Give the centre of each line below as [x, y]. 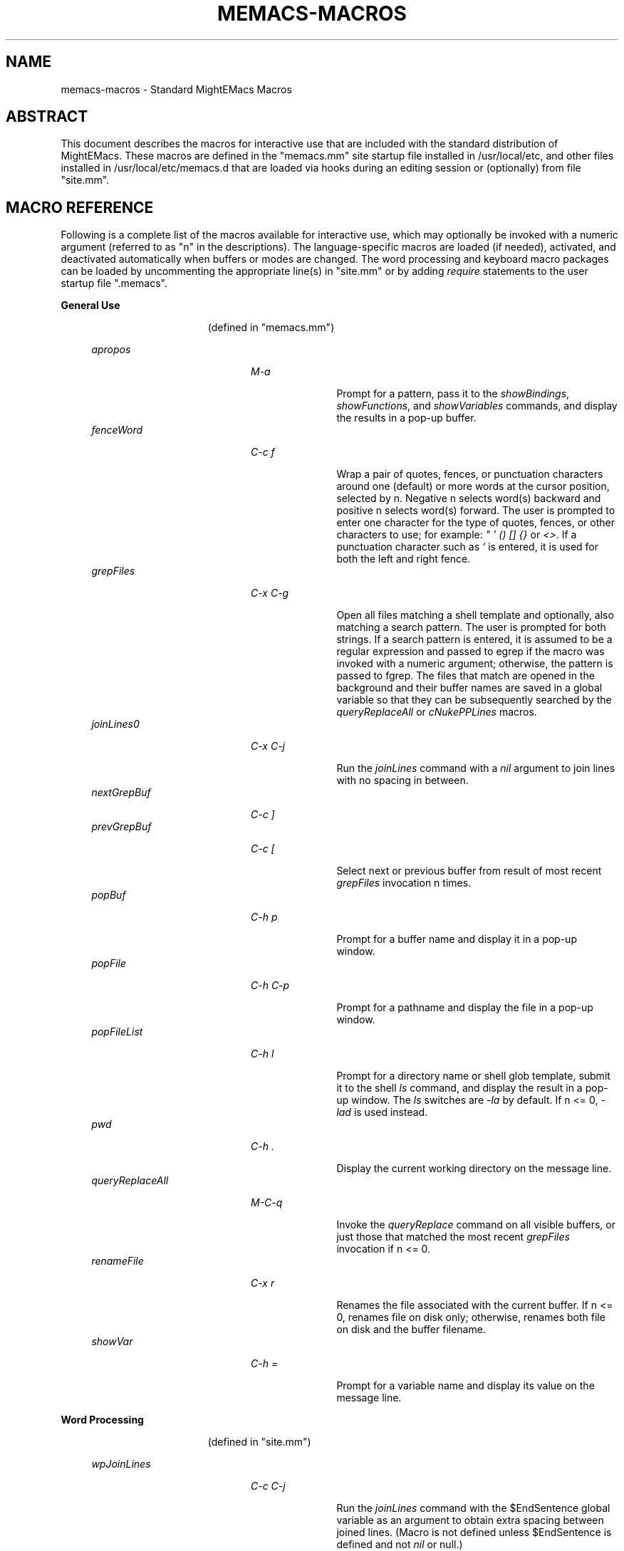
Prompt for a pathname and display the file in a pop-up [465, 1008]
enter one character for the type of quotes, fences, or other [475, 523]
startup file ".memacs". [114, 283]
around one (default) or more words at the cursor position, [473, 486]
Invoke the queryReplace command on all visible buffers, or [476, 1225]
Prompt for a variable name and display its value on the [466, 1386]
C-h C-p [270, 986]
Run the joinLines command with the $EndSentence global [473, 1508]
